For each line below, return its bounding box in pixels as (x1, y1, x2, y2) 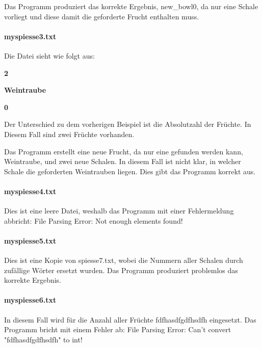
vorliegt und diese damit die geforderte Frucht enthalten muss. (4, 11, 199, 21)
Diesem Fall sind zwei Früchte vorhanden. (4, 128, 135, 139)
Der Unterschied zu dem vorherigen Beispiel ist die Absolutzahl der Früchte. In (4, 119, 251, 129)
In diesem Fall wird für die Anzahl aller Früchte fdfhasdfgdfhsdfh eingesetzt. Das (4, 314, 256, 325)
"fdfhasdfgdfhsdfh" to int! (4, 334, 83, 344)
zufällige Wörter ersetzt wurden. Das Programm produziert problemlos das (4, 264, 238, 275)
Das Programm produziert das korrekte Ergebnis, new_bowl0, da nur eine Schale (4, 1, 258, 11)
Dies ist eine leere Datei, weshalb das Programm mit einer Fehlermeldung (4, 205, 234, 216)
